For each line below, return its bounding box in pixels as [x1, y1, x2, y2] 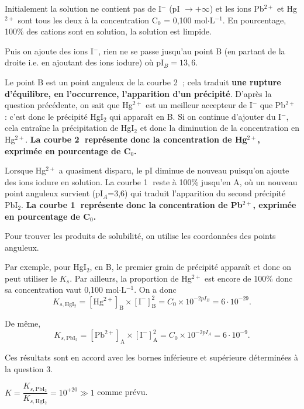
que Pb [260, 99, 286, 111]
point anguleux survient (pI [5, 187, 103, 199]
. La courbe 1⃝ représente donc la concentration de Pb [21, 198, 243, 210]
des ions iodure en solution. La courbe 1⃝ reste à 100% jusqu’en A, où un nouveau [5, 175, 298, 188]
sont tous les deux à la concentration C [18, 13, 158, 26]
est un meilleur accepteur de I [146, 99, 253, 111]
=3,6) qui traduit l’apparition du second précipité [108, 187, 286, 199]
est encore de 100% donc [205, 272, 293, 284]
